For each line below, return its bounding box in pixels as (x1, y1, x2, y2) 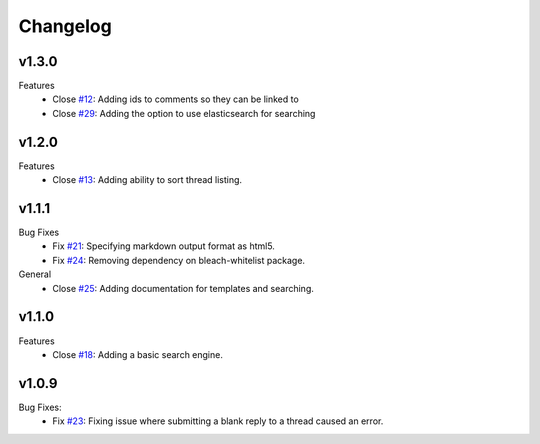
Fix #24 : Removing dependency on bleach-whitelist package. (52, 254, 305, 266)
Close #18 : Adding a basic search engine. (52, 348, 224, 360)
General (18, 268, 52, 280)
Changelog (18, 15, 112, 37)
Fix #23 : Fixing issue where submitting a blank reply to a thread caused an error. (52, 415, 384, 427)
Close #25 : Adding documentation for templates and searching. (52, 282, 315, 294)
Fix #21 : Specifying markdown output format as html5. (52, 240, 275, 252)
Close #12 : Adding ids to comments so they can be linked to (52, 93, 299, 105)
